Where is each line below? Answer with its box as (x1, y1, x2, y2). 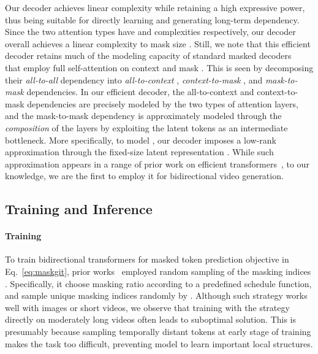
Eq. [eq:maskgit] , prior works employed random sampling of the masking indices (5, 265, 311, 278)
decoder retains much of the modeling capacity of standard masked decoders (5, 49, 292, 62)
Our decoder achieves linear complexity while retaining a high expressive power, (5, 1, 305, 13)
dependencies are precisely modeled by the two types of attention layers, (27, 97, 298, 110)
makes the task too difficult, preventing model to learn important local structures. (5, 337, 313, 350)
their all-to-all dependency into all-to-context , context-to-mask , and (5, 73, 263, 86)
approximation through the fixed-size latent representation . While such (5, 145, 274, 158)
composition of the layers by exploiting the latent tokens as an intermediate (5, 121, 288, 134)
